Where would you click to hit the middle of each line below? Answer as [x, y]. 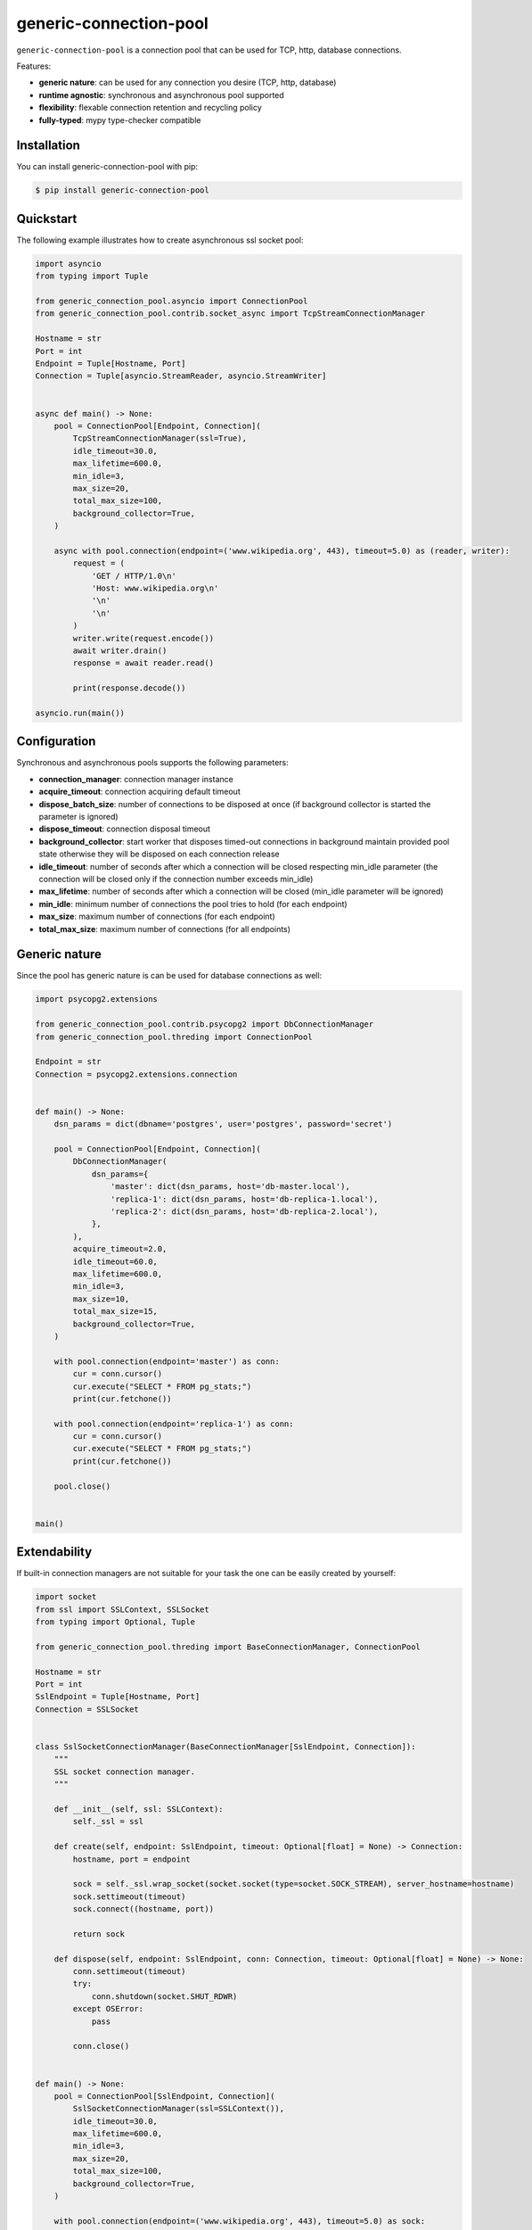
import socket [66, 1597]
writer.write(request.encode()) [143, 638]
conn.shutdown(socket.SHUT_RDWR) [164, 1996]
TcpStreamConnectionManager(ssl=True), [160, 438]
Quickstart [47, 219]
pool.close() [82, 1486]
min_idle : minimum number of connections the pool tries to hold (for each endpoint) [193, 904]
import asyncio [68, 264]
